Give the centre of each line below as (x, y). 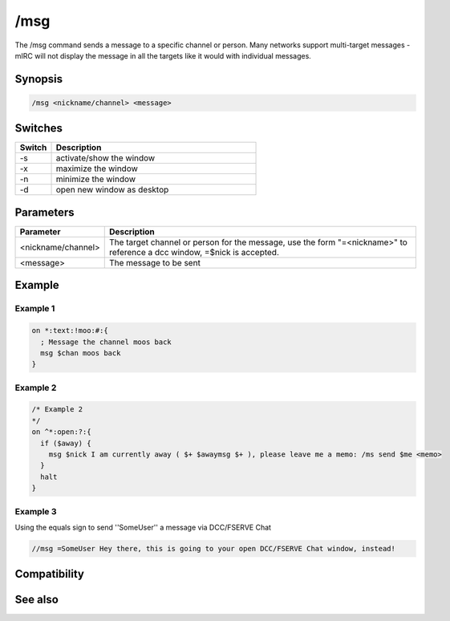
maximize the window (97, 168)
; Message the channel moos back (106, 342)
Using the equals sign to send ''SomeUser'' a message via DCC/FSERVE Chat (143, 527)
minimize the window (96, 179)
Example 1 (35, 309)
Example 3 (36, 511)
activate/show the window (105, 158)
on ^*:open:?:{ (61, 432)
